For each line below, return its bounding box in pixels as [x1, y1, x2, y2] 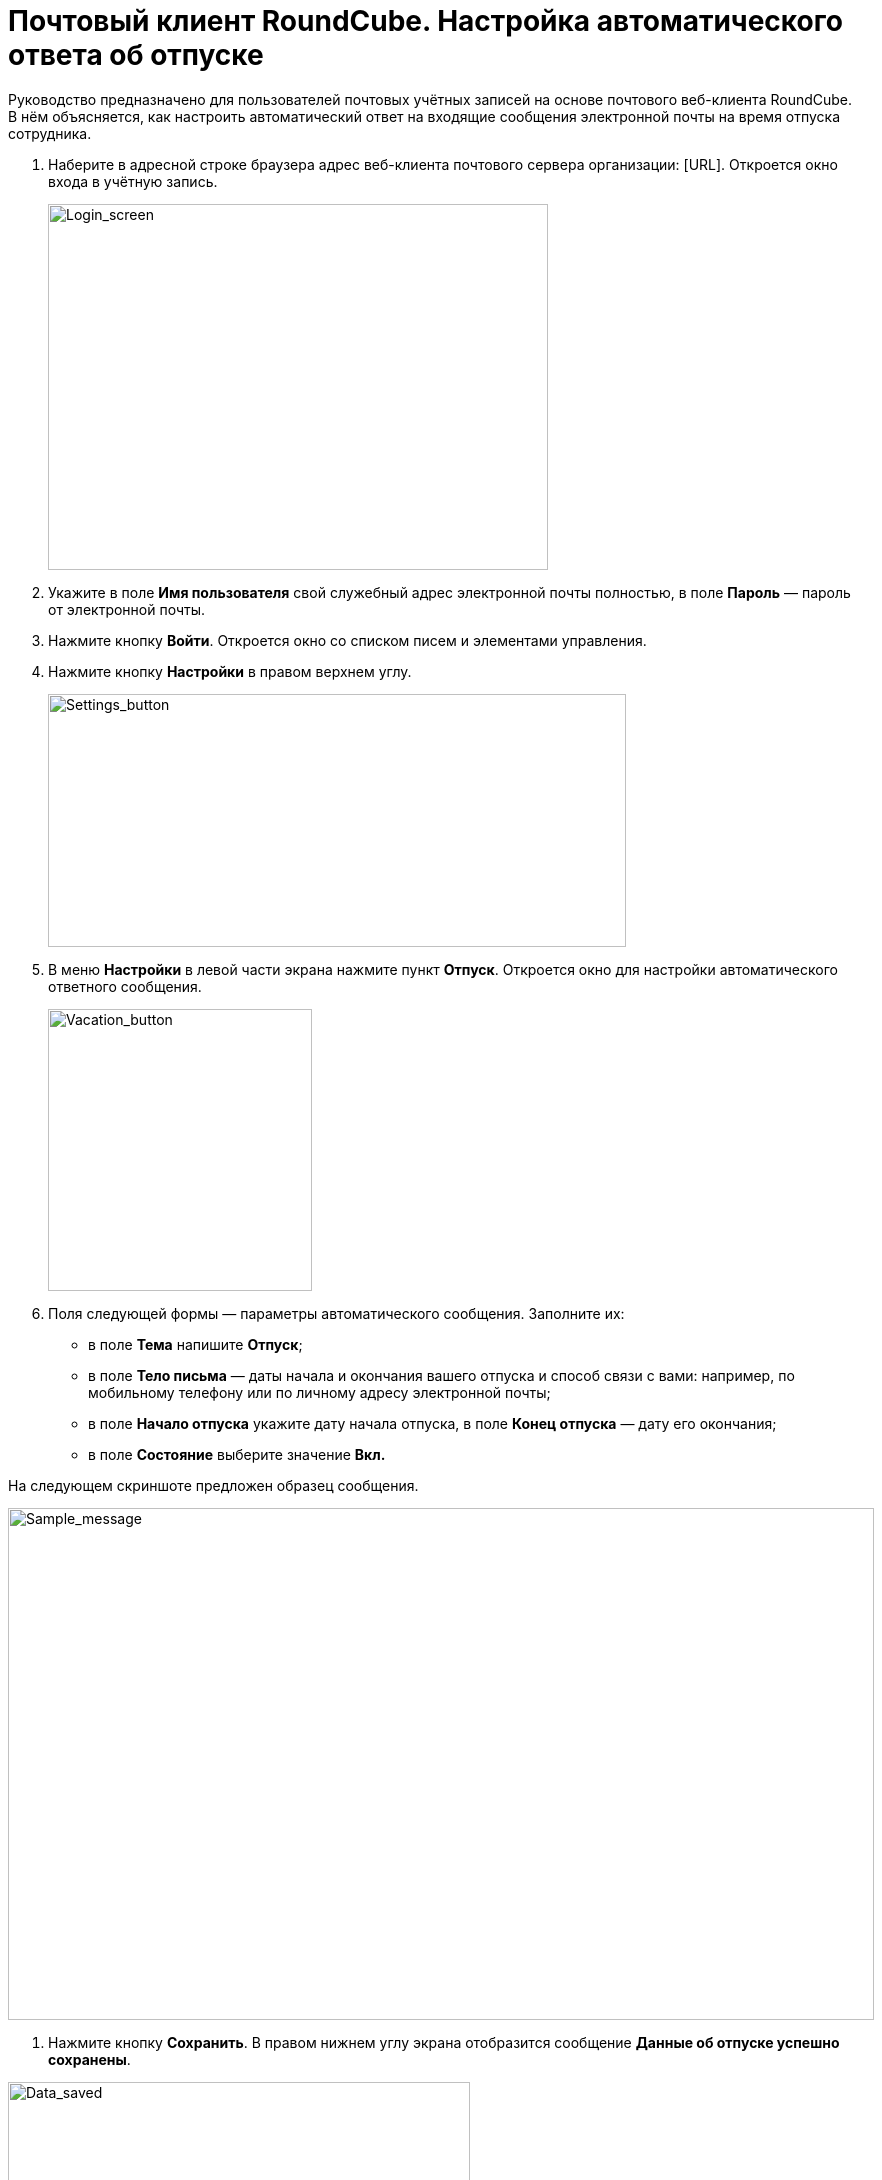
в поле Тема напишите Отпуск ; [88, 1335, 303, 1353]
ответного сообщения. [48, 977, 202, 995]
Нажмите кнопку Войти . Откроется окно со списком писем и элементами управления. [48, 631, 647, 649]
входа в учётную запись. [48, 172, 218, 190]
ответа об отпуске [8, 38, 264, 72]
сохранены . [48, 2050, 131, 2068]
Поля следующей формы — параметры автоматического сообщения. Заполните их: [48, 1304, 625, 1322]
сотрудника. [8, 124, 92, 142]
